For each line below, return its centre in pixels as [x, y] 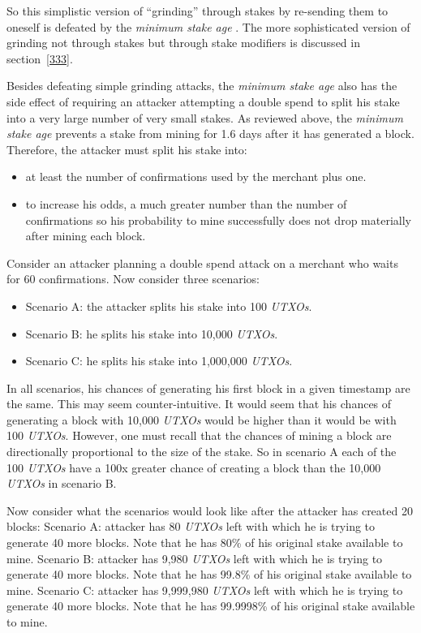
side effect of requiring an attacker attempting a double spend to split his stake [203, 101]
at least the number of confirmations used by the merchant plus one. [196, 177]
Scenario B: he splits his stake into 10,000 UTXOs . [152, 333]
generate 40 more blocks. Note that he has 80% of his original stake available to [205, 543]
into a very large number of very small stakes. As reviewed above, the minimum [205, 117]
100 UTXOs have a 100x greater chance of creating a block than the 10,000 [194, 467]
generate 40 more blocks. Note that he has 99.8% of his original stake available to [209, 574]
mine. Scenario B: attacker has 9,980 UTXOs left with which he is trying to [195, 558]
